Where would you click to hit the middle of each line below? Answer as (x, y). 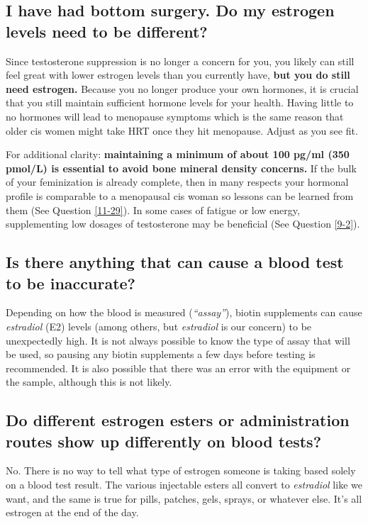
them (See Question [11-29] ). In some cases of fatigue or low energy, (153, 210)
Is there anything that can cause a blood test (175, 262)
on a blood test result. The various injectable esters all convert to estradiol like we (184, 485)
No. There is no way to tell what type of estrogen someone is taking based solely (181, 470)
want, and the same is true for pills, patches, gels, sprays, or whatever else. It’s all (184, 498)
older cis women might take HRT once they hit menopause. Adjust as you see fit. (182, 130)
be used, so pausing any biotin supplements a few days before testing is (161, 354)
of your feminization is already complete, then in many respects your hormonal (177, 182)
